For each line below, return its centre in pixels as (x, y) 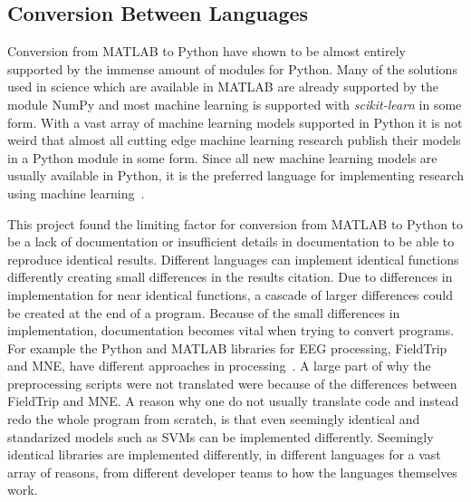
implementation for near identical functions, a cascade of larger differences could (230, 294)
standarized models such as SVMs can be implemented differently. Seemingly (221, 436)
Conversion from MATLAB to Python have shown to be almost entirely (207, 51)
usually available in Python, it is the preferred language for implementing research (235, 175)
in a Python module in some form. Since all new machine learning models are (222, 157)
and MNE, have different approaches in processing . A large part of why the (219, 366)
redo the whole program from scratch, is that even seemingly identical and (214, 419)
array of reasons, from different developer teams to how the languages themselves (232, 472)
